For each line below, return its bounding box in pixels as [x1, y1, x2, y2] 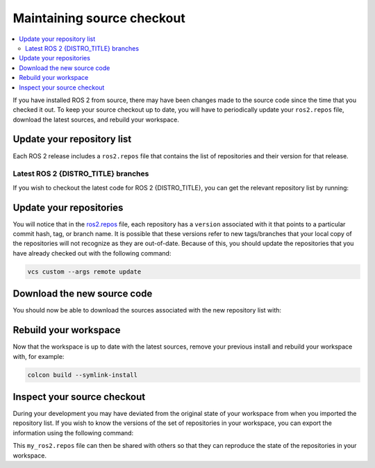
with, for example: [12, 352, 65, 360]
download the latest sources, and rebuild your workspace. [12, 115, 180, 124]
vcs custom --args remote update [27, 267, 142, 276]
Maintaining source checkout [12, 10, 185, 26]
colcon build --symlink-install [27, 371, 138, 378]
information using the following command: [12, 428, 134, 437]
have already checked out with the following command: [12, 249, 172, 257]
